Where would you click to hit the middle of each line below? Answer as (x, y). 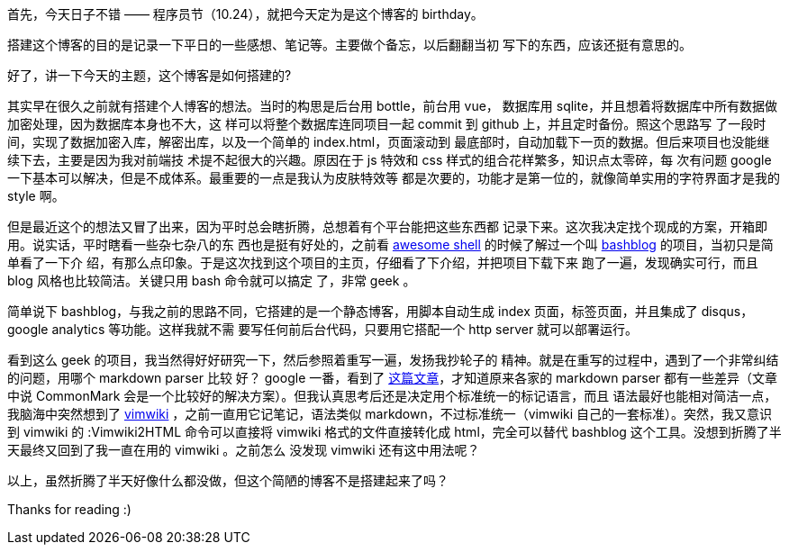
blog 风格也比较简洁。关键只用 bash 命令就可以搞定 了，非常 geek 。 (212, 281)
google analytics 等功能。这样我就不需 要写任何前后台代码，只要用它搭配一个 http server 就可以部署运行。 (323, 329)
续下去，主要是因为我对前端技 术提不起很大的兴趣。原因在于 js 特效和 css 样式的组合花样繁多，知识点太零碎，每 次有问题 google (390, 160)
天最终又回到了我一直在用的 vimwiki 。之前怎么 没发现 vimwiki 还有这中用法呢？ (244, 450)
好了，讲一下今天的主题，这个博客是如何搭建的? (150, 75)
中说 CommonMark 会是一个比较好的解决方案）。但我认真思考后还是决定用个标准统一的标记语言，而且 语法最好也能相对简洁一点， (392, 396)
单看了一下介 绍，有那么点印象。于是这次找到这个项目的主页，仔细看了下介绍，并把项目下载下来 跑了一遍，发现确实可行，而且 (383, 262)
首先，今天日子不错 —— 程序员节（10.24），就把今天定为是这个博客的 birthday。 (245, 14)
